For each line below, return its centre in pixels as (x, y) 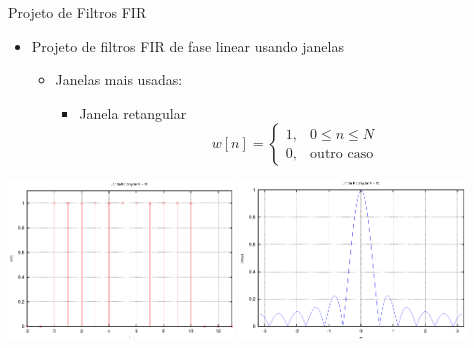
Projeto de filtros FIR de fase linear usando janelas (187, 45)
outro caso (342, 153)
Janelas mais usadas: (119, 79)
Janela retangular (133, 112)
